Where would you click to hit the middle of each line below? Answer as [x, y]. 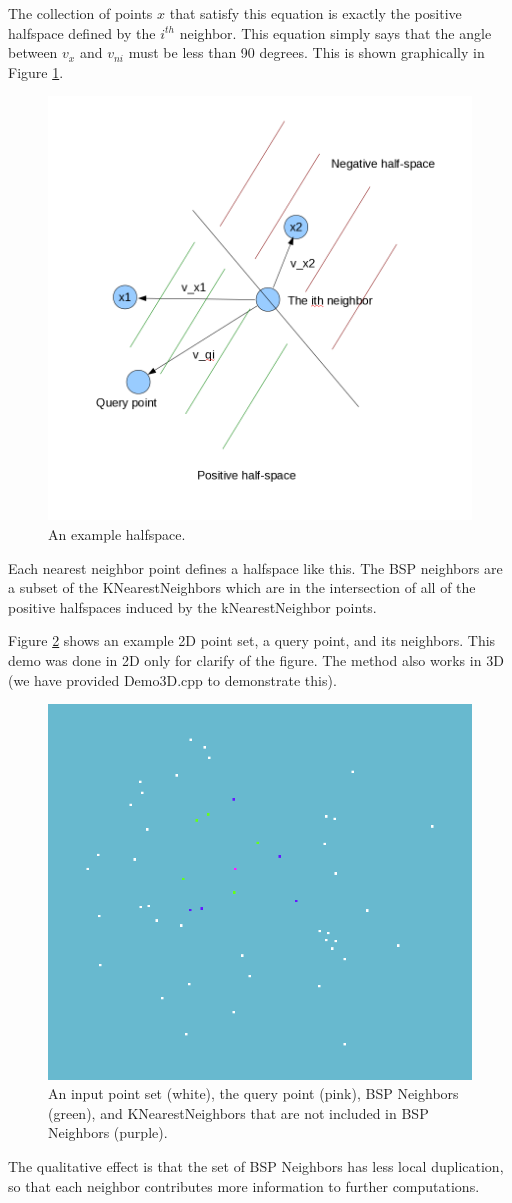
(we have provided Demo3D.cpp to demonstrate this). [172, 679]
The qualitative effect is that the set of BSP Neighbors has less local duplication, [256, 1166]
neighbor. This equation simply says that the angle [335, 32]
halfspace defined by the [82, 32]
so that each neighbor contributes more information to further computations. [244, 1185]
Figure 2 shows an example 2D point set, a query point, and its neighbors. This [252, 640]
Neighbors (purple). [108, 1132]
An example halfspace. [117, 533]
